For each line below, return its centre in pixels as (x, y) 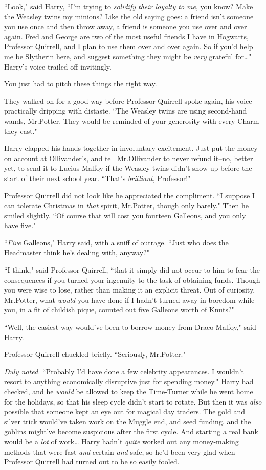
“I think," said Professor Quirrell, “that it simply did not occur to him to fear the (132, 270)
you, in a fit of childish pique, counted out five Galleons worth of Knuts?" (119, 310)
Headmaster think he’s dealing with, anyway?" (77, 252)
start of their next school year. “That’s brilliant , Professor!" (97, 178)
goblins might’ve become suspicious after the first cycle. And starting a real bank (131, 431)
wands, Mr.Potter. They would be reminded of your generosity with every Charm (132, 120)
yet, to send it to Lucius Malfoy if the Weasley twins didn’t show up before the (128, 168)
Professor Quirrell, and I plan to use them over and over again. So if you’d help (129, 46)
